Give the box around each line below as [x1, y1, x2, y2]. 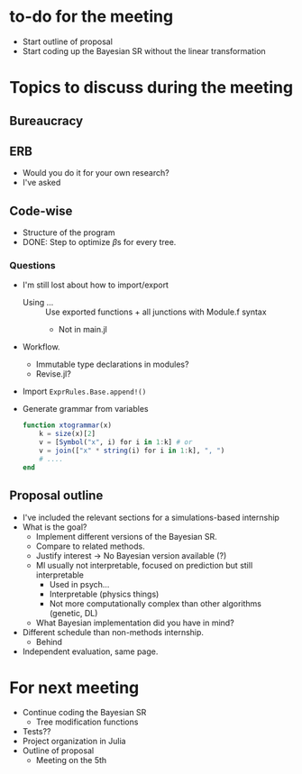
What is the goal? [22, 521, 87, 533]
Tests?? [22, 726, 51, 737]
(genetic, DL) [49, 607, 98, 618]
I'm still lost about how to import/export [22, 279, 169, 290]
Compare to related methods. [35, 541, 146, 551]
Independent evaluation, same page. [22, 646, 159, 657]
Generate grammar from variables [22, 404, 149, 414]
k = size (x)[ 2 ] [39, 430, 96, 439]
